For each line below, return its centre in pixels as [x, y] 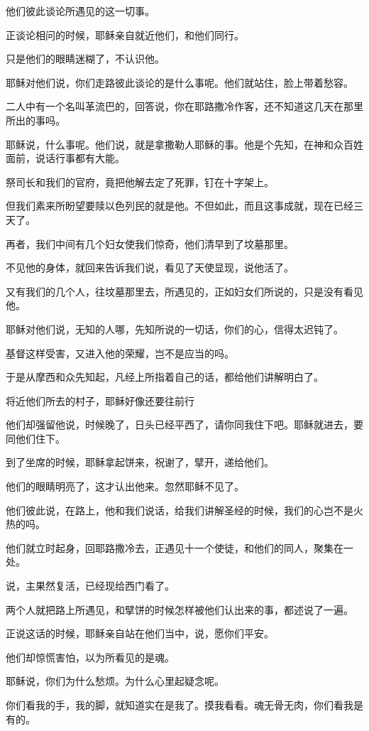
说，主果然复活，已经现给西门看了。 [90, 586]
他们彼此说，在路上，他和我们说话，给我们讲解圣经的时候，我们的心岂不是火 [184, 510]
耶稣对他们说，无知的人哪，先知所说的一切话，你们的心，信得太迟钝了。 [175, 329]
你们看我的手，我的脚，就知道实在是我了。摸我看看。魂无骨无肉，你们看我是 [184, 705]
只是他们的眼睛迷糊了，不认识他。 [85, 59]
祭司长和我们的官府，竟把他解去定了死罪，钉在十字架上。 [140, 182]
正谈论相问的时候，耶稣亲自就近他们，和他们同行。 [125, 34]
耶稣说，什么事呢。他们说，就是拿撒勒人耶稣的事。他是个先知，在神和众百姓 [184, 144]
